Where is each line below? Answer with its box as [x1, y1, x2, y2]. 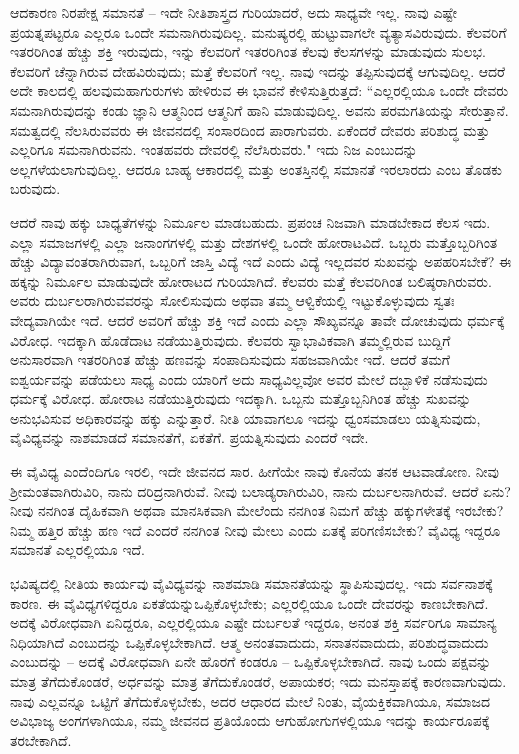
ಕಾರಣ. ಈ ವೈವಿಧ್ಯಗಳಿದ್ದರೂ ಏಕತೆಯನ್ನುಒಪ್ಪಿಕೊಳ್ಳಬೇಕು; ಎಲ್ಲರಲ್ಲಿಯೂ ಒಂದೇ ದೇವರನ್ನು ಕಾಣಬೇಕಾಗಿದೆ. [10, 592, 489, 613]
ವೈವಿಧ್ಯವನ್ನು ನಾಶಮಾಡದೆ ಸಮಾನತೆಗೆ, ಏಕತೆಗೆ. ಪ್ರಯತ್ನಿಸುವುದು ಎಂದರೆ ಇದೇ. [10, 427, 369, 448]
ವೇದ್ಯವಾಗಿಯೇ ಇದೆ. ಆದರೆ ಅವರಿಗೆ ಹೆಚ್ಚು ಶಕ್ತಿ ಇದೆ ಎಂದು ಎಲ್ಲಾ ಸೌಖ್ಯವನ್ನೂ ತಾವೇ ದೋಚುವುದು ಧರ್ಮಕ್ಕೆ [10, 309, 505, 330]
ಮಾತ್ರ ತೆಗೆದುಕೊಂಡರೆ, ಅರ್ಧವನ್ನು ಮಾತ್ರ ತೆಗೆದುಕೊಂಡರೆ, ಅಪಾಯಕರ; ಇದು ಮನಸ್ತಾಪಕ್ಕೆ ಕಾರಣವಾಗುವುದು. [10, 671, 507, 691]
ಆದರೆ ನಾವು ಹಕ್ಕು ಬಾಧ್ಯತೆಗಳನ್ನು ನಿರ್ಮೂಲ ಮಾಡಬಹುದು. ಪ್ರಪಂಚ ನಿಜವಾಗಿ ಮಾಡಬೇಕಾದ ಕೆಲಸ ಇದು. [10, 211, 491, 232]
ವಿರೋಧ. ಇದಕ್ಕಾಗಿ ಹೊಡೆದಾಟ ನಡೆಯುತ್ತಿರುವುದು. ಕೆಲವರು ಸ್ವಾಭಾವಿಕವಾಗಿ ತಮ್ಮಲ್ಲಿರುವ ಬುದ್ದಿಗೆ [10, 329, 451, 350]
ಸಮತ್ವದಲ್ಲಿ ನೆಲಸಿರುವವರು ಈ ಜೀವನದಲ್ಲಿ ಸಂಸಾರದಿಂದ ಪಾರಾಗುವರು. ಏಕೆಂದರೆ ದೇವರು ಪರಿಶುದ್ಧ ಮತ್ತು [10, 119, 490, 140]
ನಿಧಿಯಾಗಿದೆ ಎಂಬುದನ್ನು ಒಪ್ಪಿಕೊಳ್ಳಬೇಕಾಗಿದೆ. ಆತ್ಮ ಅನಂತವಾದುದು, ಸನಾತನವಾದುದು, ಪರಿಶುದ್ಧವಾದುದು [10, 631, 489, 652]
